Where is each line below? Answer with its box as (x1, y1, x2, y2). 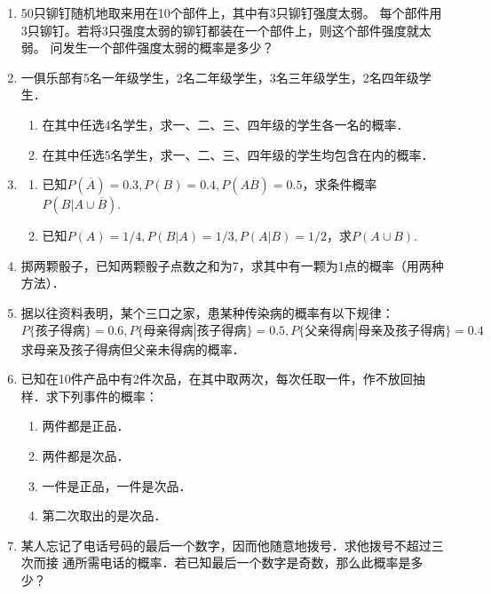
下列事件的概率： (58, 386, 158, 405)
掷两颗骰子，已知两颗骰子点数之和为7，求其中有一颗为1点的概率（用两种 (20, 256, 444, 274)
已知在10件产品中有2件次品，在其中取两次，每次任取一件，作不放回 (20, 369, 413, 388)
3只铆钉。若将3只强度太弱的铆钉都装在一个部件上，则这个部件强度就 (20, 20, 419, 39)
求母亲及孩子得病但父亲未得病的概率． (20, 339, 245, 358)
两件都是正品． (42, 416, 130, 435)
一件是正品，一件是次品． (42, 476, 192, 495)
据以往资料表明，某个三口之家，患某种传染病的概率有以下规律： (20, 303, 394, 321)
